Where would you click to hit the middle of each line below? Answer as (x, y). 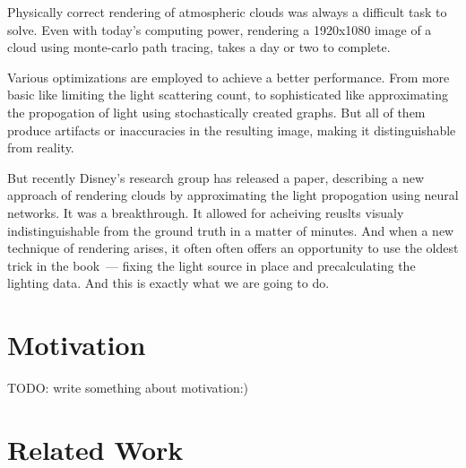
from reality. (41, 147)
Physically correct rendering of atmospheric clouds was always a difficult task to (227, 12)
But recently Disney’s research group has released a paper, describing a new (216, 177)
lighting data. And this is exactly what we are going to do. (168, 283)
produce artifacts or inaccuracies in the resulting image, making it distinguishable (232, 130)
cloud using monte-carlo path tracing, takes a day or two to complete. (199, 47)
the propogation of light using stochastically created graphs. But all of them (216, 112)
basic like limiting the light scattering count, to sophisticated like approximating (228, 95)
